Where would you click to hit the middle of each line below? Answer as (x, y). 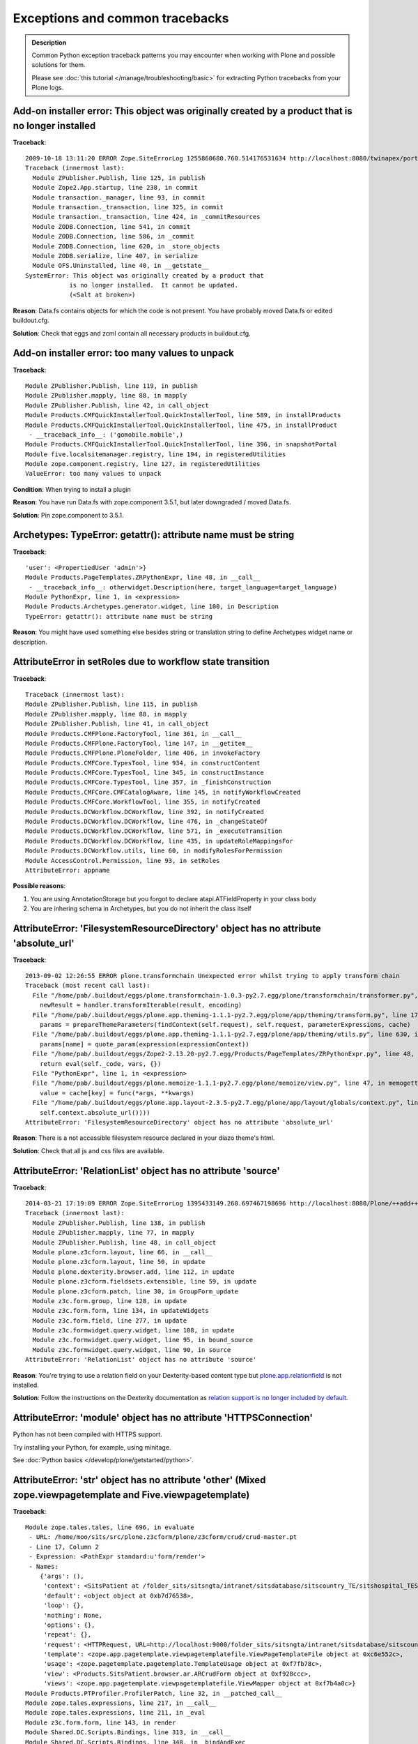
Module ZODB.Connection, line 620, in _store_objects (126, 246)
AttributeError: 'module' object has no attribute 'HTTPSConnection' (163, 1418)
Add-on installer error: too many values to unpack (124, 353)
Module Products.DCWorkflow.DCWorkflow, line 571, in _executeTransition (154, 831)
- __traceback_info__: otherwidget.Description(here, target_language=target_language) (183, 587)
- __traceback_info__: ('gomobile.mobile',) (106, 435)
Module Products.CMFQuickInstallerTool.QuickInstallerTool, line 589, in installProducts (183, 415)
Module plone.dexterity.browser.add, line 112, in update (133, 1272)
